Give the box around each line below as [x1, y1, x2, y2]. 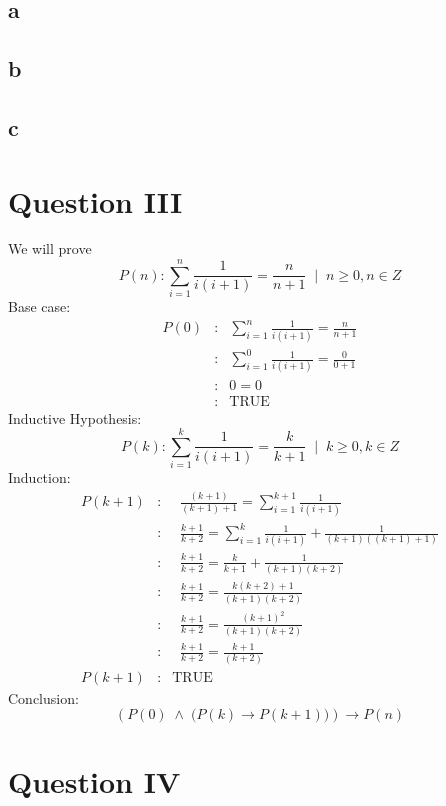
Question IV [8, 761, 181, 802]
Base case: [8, 296, 71, 317]
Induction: [8, 467, 71, 488]
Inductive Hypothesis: [8, 407, 142, 428]
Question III [8, 180, 183, 221]
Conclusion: [8, 687, 79, 708]
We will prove [8, 238, 92, 259]
